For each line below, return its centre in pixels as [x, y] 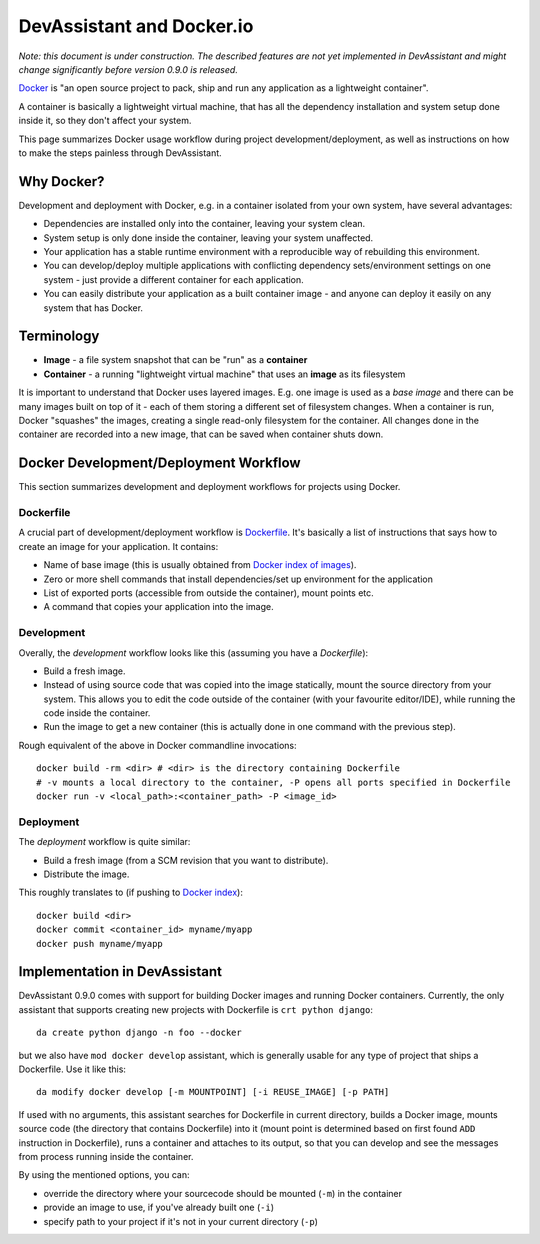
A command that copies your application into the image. [158, 607]
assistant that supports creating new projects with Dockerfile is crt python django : [196, 1009]
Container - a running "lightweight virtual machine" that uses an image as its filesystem [224, 374]
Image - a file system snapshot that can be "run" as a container [175, 360]
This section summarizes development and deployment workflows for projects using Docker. [209, 487]
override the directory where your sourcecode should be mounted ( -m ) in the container [223, 1193]
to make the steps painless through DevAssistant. [120, 152]
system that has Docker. [93, 307]
